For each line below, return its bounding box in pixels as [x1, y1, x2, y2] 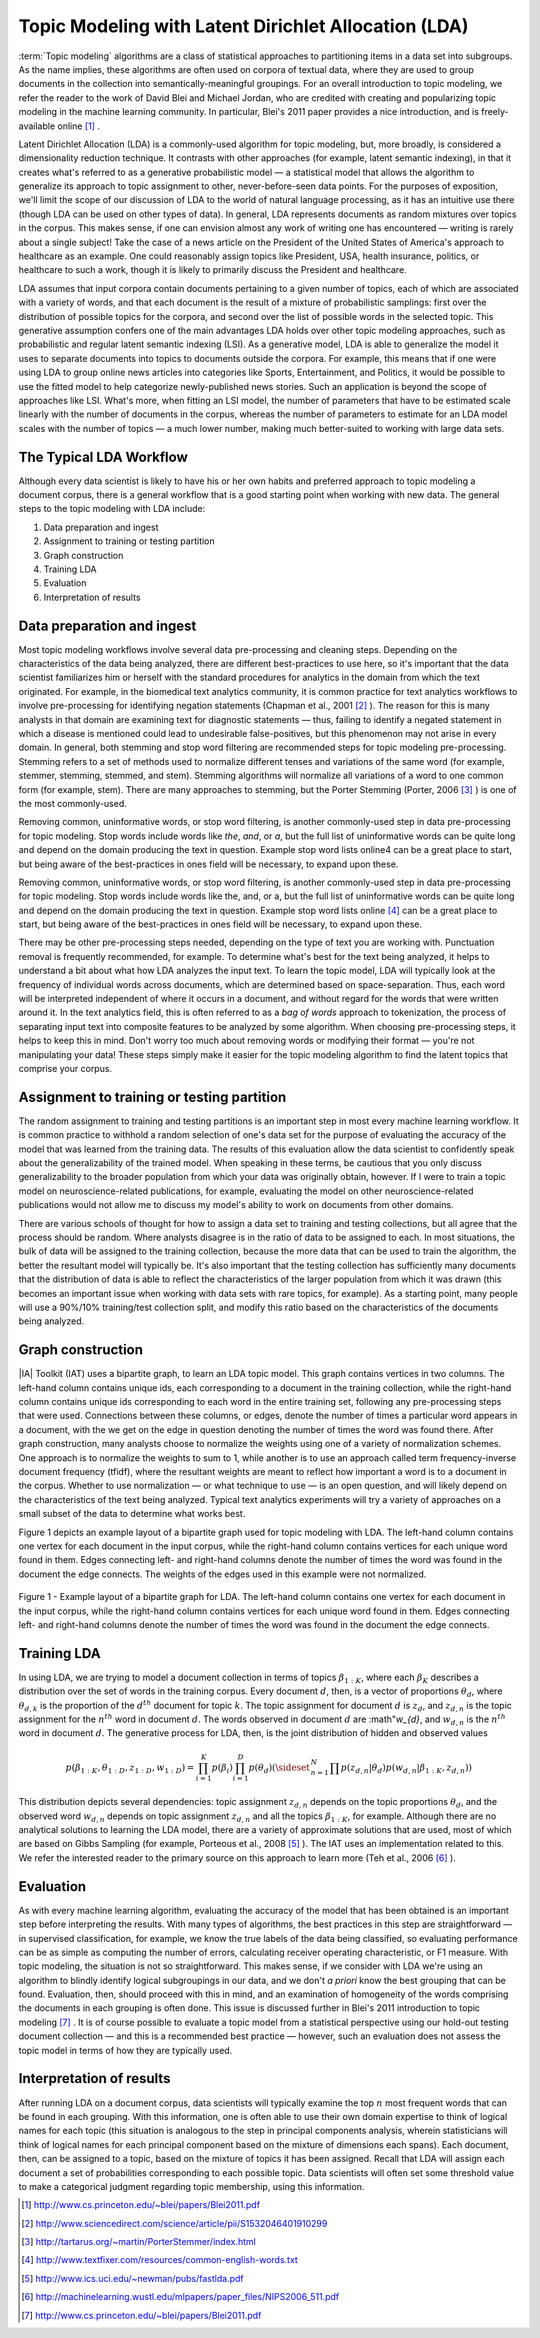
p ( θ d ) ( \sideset [248, 1761, 310, 1775]
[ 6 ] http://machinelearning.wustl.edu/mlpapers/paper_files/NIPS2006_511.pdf [21, 2291, 340, 2303]
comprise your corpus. [18, 1062, 113, 1074]
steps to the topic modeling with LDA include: [18, 503, 206, 515]
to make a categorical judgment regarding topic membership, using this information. [18, 2180, 365, 2192]
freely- [480, 106, 509, 118]
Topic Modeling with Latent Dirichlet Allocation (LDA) [18, 15, 469, 37]
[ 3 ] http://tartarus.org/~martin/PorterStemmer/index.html [21, 2236, 257, 2248]
